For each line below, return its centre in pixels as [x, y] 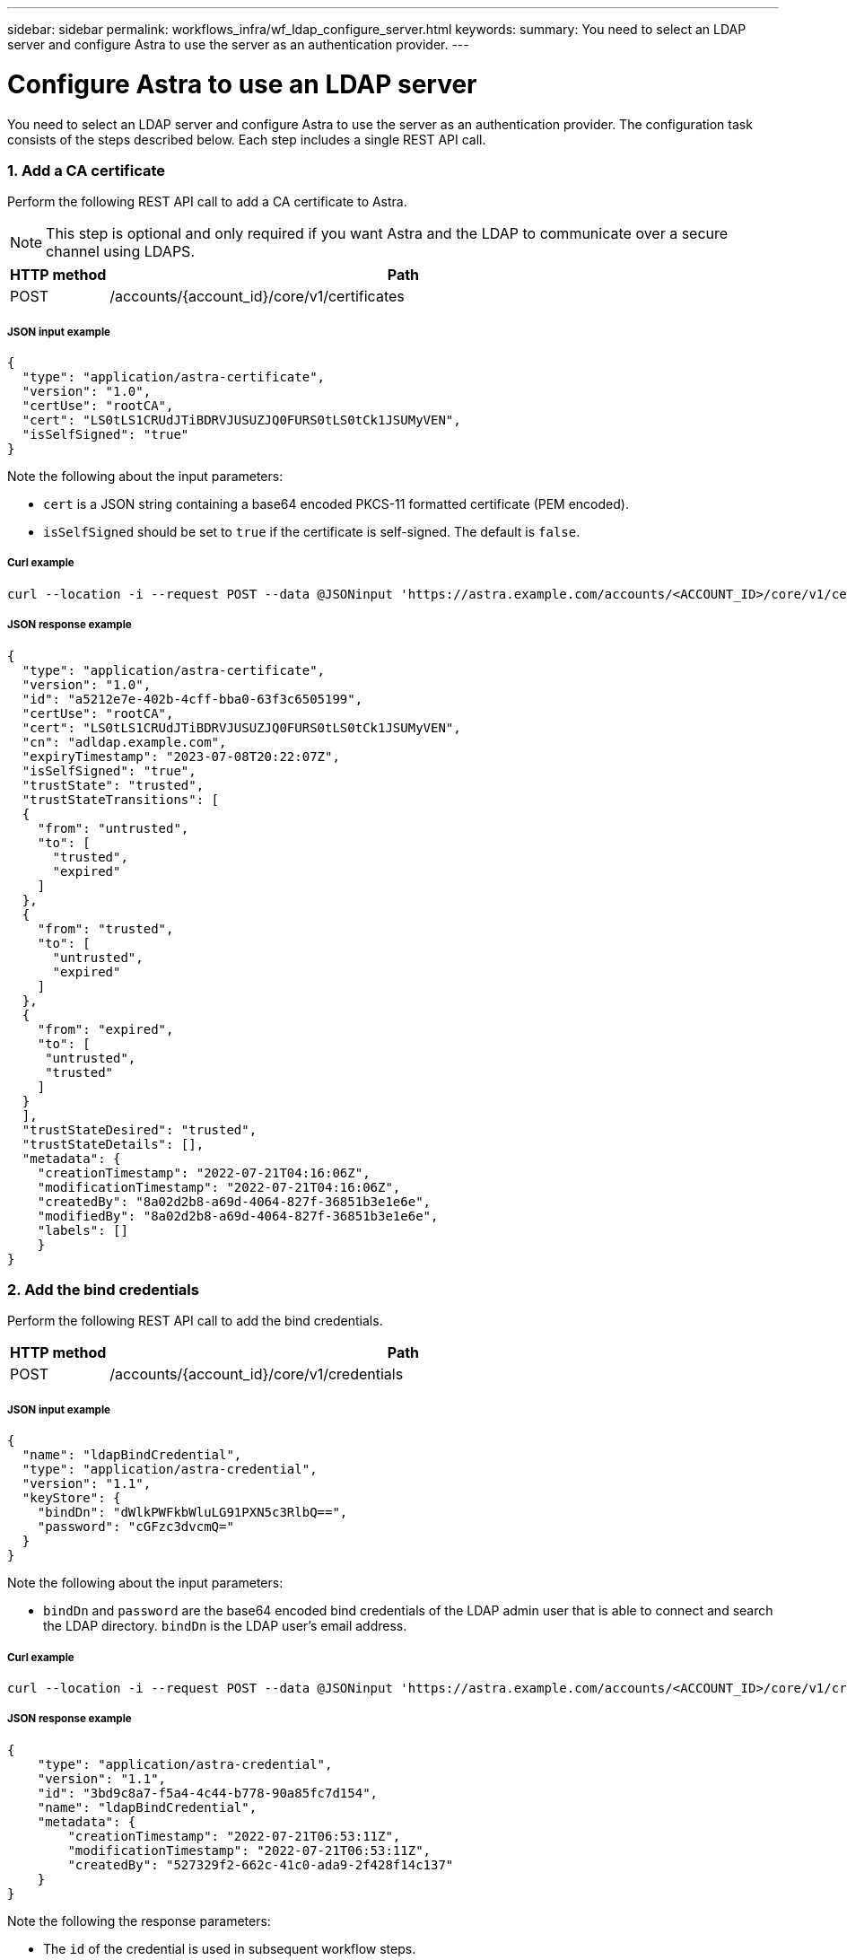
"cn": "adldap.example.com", [124, 742]
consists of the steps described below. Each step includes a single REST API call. [247, 139]
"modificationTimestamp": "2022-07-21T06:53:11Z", [249, 1850]
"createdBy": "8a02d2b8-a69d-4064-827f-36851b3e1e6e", [234, 1201]
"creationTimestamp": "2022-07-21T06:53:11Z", [234, 1836]
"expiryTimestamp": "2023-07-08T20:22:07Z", [181, 756]
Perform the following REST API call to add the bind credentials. [195, 1321]
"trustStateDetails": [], [113, 1144]
